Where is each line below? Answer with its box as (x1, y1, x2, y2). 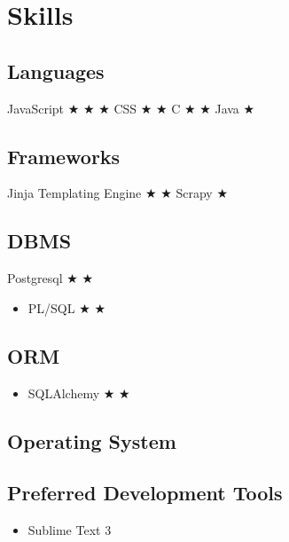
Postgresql (7, 269, 63, 287)
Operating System (7, 427, 176, 454)
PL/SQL (27, 298, 75, 317)
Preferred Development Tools (7, 479, 283, 507)
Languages (7, 57, 105, 84)
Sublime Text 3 (27, 521, 112, 539)
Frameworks (7, 142, 121, 169)
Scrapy (176, 184, 213, 202)
